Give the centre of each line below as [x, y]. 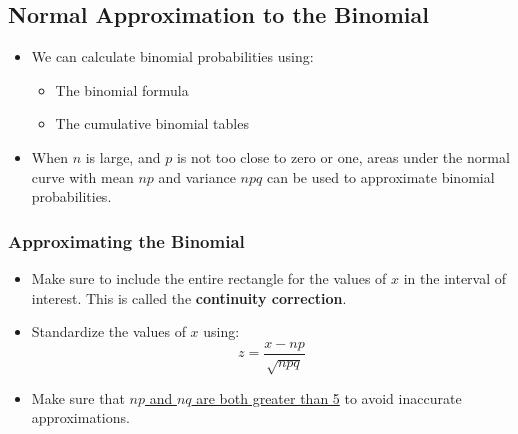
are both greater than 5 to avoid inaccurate [329, 397]
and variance [197, 176]
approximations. [80, 417]
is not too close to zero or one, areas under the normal [343, 156]
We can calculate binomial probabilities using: [172, 56]
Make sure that [78, 397]
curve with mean [82, 176]
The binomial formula [122, 89]
